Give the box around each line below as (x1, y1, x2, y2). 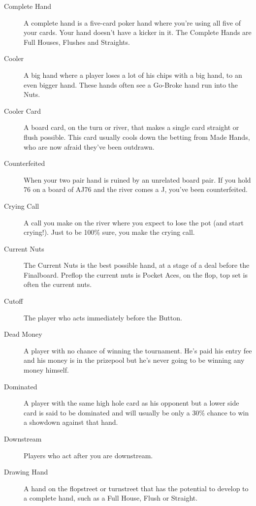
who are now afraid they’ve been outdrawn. (24, 141, 155, 152)
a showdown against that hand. (24, 417, 118, 427)
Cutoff (4, 296, 23, 306)
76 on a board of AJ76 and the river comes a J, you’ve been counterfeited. (24, 184, 248, 194)
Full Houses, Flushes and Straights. (24, 36, 130, 47)
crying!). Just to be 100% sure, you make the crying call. (24, 227, 195, 237)
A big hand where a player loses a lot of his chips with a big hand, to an (24, 69, 242, 80)
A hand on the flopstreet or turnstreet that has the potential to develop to (24, 483, 249, 493)
